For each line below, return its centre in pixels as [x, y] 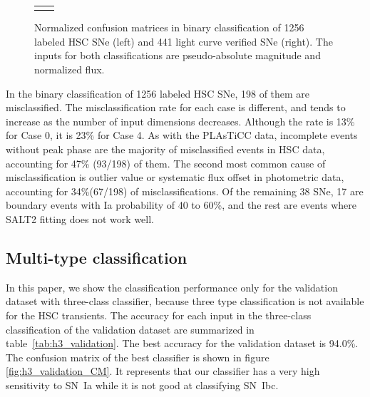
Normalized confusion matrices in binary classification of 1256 [169, 27]
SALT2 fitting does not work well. [80, 218]
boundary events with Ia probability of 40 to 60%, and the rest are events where [181, 205]
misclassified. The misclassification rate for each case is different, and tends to [176, 107]
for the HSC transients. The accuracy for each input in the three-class [159, 315]
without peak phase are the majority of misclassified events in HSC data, [165, 149]
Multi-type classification [97, 257]
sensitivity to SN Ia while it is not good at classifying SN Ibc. [142, 385]
